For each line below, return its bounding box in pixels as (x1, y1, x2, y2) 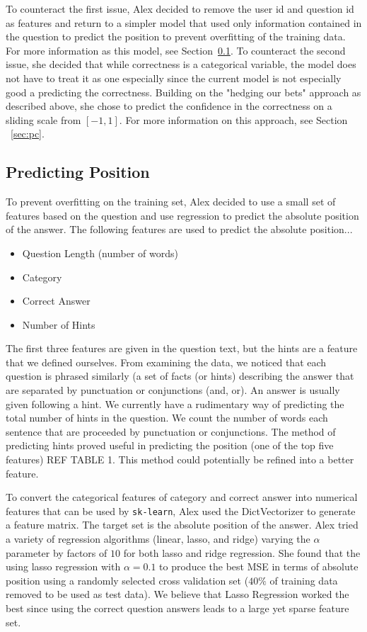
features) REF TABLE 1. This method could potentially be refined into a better (6, 452, 354, 467)
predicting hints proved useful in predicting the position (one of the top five (6, 438, 334, 453)
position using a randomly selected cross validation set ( (6, 572, 249, 587)
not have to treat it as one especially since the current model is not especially (6, 70, 342, 85)
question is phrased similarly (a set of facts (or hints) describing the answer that (6, 368, 354, 383)
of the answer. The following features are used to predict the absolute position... (6, 222, 353, 237)
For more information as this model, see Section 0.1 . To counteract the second (6, 43, 346, 57)
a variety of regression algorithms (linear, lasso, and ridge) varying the (6, 531, 310, 546)
